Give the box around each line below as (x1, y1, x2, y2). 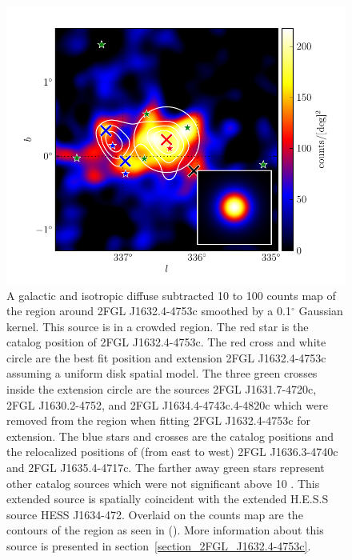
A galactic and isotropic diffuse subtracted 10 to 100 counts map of (6, 286, 336, 303)
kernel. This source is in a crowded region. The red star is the (6, 318, 309, 334)
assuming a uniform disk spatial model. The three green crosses (6, 365, 318, 382)
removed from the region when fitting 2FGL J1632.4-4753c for (6, 412, 311, 429)
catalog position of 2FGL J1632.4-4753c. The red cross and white (6, 334, 326, 350)
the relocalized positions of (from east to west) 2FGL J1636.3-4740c (6, 443, 338, 460)
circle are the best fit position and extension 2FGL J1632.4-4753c (6, 349, 326, 366)
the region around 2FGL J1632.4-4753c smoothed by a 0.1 (6, 302, 291, 319)
